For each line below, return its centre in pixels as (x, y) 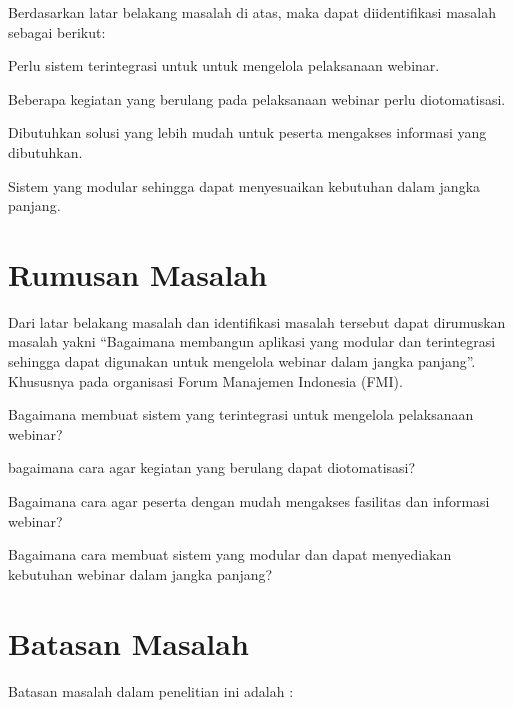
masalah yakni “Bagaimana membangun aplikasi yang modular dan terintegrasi (252, 341)
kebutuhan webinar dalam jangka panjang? (140, 573)
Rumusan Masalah (138, 273)
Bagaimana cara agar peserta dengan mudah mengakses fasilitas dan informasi (249, 501)
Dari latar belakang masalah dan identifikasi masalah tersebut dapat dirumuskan (257, 321)
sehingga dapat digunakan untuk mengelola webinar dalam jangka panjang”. (242, 361)
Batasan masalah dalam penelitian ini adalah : (151, 690)
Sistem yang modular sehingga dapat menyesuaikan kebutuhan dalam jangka (244, 185)
